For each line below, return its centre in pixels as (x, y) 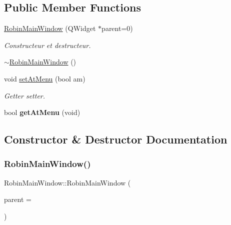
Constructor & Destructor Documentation (116, 139)
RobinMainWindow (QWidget (50, 28)
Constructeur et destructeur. (47, 45)
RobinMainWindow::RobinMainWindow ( (67, 182)
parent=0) (117, 28)
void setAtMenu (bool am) (45, 78)
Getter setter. (25, 95)
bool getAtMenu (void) (42, 112)
